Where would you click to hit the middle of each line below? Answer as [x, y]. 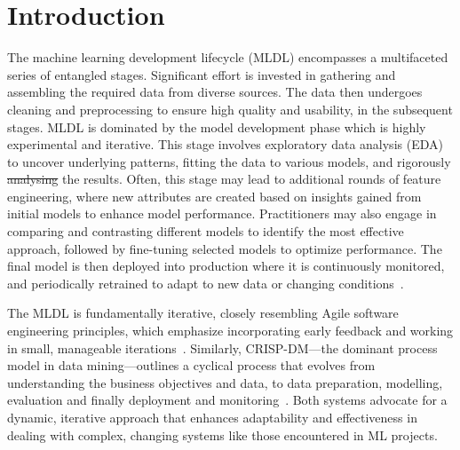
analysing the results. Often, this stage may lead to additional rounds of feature [224, 179]
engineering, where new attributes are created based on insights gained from [214, 196]
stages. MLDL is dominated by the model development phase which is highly [217, 126]
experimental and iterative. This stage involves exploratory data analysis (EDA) [225, 144]
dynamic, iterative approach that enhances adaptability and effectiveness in [212, 417]
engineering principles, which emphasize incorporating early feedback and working [230, 331]
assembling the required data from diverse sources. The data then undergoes [215, 92]
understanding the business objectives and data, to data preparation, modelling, [225, 382]
